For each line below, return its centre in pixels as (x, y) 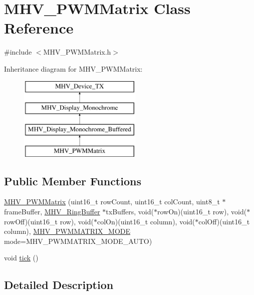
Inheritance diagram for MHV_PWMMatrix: (73, 68)
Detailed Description (59, 285)
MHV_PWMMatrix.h (77, 52)
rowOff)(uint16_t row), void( (49, 221)
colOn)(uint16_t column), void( (146, 221)
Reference (39, 28)
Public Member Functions (73, 181)
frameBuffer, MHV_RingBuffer (52, 212)
